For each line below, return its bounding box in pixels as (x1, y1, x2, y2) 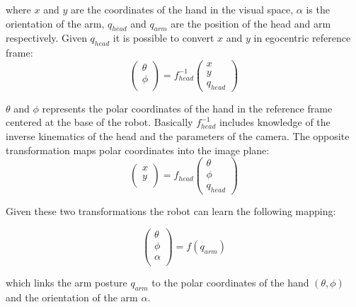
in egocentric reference (253, 30, 351, 45)
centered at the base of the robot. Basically (6, 115, 193, 129)
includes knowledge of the (219, 115, 331, 129)
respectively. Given (6, 30, 87, 45)
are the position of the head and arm (171, 16, 331, 30)
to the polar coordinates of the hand (151, 274, 309, 289)
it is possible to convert (113, 30, 214, 45)
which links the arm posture (6, 274, 127, 289)
